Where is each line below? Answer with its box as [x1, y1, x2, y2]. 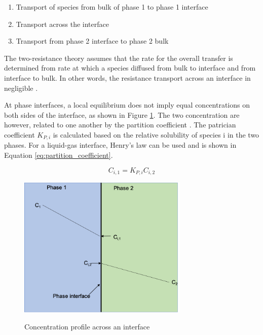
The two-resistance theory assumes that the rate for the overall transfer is [4, 52, 233, 63]
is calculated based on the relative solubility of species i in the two [53, 129, 259, 140]
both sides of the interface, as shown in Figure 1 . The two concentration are [4, 109, 240, 120]
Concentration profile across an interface [24, 321, 150, 332]
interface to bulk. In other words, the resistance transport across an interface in [4, 72, 251, 83]
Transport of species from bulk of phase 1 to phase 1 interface [16, 2, 208, 12]
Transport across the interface [16, 18, 109, 29]
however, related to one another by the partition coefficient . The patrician [4, 119, 236, 130]
